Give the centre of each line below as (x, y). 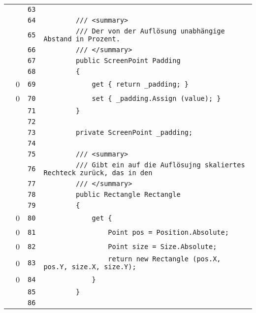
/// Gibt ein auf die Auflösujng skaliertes (160, 165)
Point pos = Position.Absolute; (168, 232)
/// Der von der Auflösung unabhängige (150, 31)
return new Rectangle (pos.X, (164, 259)
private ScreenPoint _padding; (134, 132)
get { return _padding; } (140, 84)
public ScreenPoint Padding (128, 61)
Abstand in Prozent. (82, 39)
